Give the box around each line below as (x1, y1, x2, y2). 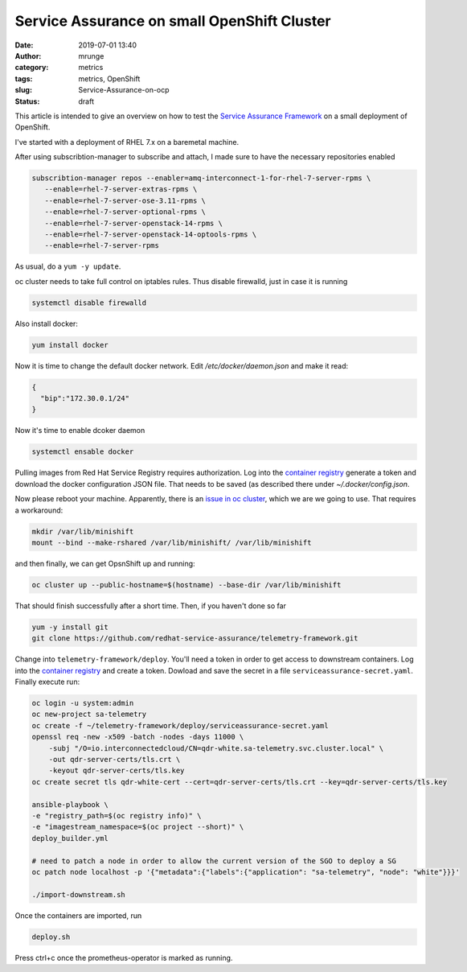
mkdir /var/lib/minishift (31, 527, 134, 536)
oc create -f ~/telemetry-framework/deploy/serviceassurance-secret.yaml (31, 721, 329, 730)
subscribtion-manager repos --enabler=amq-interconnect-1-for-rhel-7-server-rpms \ (31, 174, 371, 183)
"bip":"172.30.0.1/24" (40, 394, 130, 403)
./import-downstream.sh (31, 890, 126, 899)
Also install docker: (14, 319, 78, 328)
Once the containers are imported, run (14, 910, 142, 921)
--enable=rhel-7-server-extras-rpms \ (44, 185, 198, 194)
